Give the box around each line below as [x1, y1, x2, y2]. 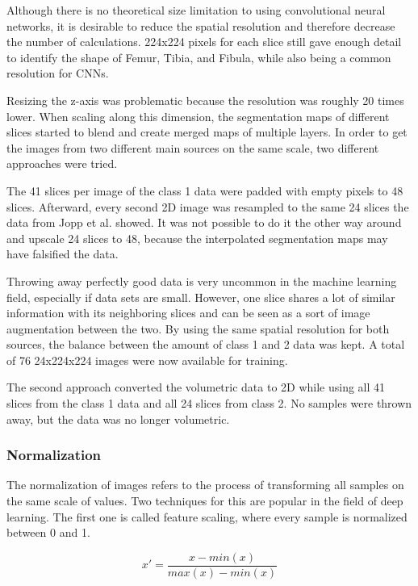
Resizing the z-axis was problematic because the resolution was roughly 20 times [6, 91, 404, 108]
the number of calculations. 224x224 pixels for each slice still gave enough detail [6, 33, 402, 50]
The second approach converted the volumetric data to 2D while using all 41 [6, 379, 386, 396]
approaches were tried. [6, 155, 118, 172]
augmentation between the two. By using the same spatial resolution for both [6, 320, 390, 337]
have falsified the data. [6, 245, 119, 262]
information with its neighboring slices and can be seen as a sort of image [6, 304, 370, 321]
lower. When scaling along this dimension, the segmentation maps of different [6, 107, 390, 124]
